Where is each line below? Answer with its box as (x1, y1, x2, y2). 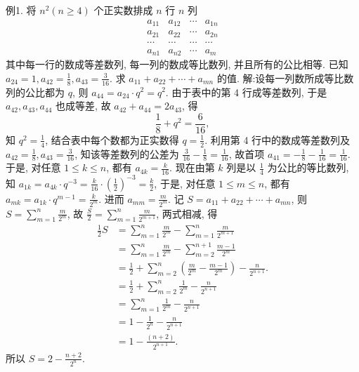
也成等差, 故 (56, 98, 111, 113)
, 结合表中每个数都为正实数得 (45, 132, 179, 147)
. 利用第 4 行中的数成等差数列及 (204, 132, 351, 147)
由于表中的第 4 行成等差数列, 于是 (171, 84, 327, 99)
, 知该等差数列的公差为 (74, 146, 179, 161)
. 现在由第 (169, 160, 215, 175)
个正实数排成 (93, 3, 153, 17)
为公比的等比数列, (267, 160, 349, 175)
